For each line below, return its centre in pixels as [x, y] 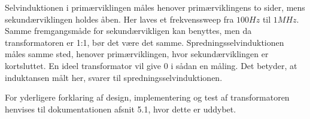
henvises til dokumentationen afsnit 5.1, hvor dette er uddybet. [121, 109]
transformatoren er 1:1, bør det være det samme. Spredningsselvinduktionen [145, 42]
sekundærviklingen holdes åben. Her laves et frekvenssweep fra [119, 19]
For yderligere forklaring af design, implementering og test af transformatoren [147, 97]
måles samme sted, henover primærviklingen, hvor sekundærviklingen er [137, 54]
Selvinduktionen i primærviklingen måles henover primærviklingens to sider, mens [155, 7]
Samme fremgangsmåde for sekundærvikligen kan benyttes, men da [128, 31]
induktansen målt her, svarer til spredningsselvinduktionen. [114, 77]
